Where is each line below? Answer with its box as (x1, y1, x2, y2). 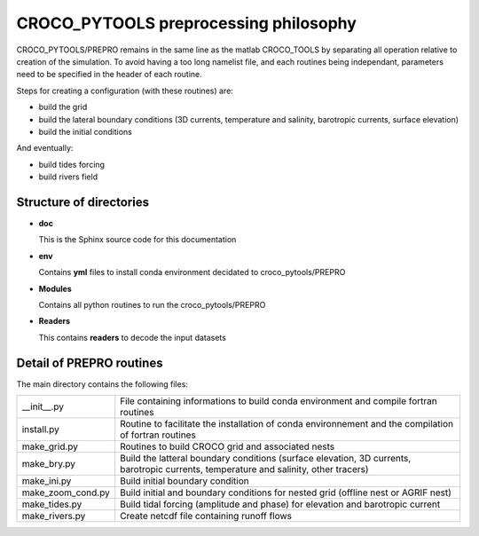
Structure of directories (16, 194, 150, 209)
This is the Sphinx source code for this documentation (38, 234, 237, 245)
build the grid (38, 102, 88, 113)
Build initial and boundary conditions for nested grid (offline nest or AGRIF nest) (120, 486, 452, 499)
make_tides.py (21, 498, 82, 510)
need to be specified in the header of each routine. (16, 69, 203, 80)
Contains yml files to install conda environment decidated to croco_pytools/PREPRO (38, 267, 346, 278)
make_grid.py (21, 440, 79, 453)
